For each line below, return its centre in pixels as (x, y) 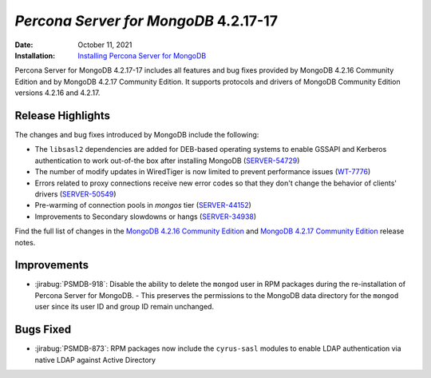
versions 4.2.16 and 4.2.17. (57, 93)
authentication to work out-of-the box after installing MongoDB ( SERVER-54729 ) (167, 161)
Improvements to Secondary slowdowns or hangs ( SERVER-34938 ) (146, 217)
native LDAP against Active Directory (95, 360)
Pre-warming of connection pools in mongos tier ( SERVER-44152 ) (143, 205)
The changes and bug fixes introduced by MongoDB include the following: (137, 135)
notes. (25, 242)
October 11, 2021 (105, 45)
